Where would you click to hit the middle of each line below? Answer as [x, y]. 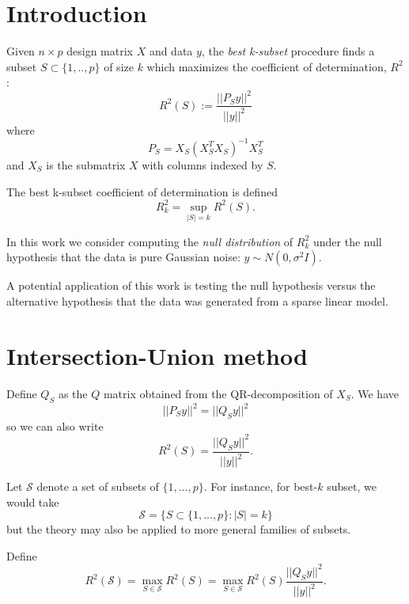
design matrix [100, 51]
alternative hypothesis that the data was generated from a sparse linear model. [197, 301]
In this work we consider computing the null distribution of [150, 241]
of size [119, 66]
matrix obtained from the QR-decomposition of [218, 393]
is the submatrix [86, 164]
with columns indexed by [203, 164]
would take [33, 501]
